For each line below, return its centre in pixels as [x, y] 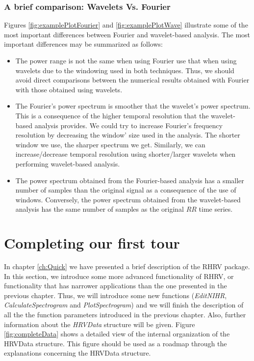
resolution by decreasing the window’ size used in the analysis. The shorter [128, 135]
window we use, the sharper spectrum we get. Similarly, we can [110, 144]
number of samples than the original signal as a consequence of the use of [126, 190]
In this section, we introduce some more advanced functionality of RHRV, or [119, 276]
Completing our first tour [92, 243]
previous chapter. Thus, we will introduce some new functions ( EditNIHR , [115, 295]
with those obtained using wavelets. [69, 89]
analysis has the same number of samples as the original [100, 209]
